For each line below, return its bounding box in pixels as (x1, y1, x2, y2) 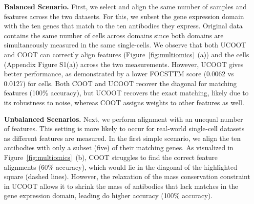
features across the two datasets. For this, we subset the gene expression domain (4, 11, 244, 21)
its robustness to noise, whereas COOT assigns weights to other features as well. (4, 97, 244, 107)
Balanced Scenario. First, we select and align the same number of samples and (4, 1, 247, 11)
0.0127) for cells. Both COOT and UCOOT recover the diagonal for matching (4, 78, 237, 88)
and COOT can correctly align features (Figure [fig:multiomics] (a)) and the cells (4, 49, 249, 59)
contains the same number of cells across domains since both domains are (4, 30, 224, 40)
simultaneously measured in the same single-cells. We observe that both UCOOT (4, 40, 247, 50)
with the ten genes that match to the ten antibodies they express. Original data (4, 21, 243, 31)
